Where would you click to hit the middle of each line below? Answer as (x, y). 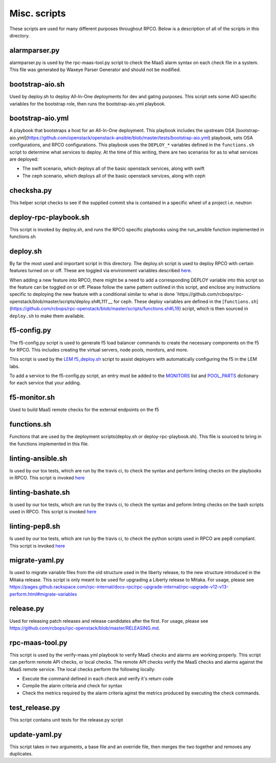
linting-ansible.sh (38, 458)
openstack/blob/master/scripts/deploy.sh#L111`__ (61, 301)
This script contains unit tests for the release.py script (66, 720)
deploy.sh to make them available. (47, 316)
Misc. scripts (38, 13)
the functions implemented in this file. (49, 444)
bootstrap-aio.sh (37, 84)
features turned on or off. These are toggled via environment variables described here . (101, 271)
